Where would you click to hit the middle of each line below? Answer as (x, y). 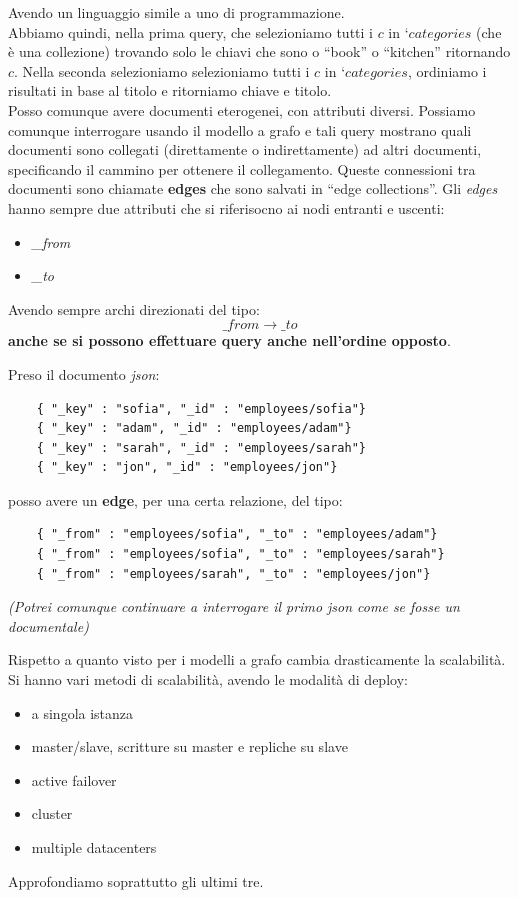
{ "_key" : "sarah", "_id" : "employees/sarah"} (201, 447)
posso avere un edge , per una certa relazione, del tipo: (175, 499)
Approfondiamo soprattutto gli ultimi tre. (136, 880)
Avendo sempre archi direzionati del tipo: (134, 308)
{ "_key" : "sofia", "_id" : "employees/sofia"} (201, 408)
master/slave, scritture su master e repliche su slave (189, 746)
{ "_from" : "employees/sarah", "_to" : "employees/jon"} (233, 573)
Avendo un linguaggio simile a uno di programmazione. (176, 12)
